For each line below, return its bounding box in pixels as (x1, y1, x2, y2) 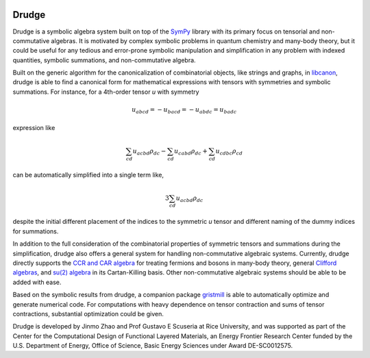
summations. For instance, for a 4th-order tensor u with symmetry (12, 88, 199, 96)
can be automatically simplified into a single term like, (12, 170, 164, 179)
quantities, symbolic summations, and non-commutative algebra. (12, 55, 196, 64)
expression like (12, 123, 56, 131)
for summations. (12, 227, 59, 235)
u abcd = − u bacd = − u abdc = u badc (131, 106, 237, 115)
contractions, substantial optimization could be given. (12, 309, 164, 318)
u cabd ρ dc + (173, 147, 208, 157)
